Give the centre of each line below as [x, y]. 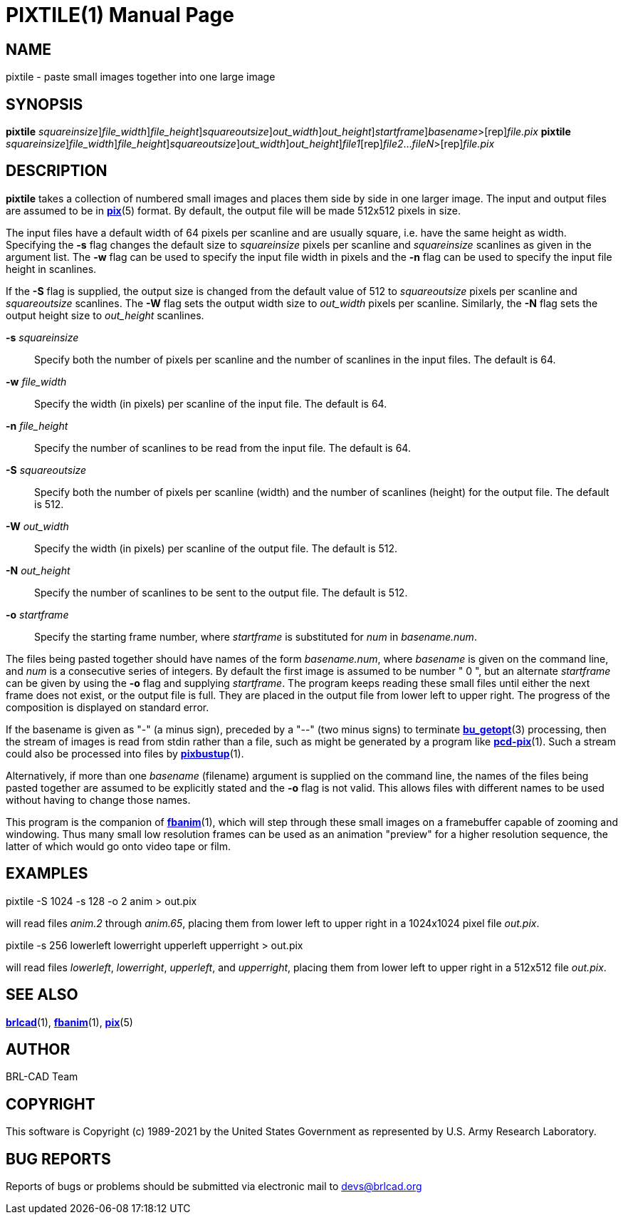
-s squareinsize [42, 337]
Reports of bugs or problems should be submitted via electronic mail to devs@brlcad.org [214, 1187]
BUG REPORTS [58, 1159]
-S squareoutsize [46, 470]
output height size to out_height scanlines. [105, 315]
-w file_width [36, 381]
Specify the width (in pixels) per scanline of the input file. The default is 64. [211, 403]
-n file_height [37, 425]
